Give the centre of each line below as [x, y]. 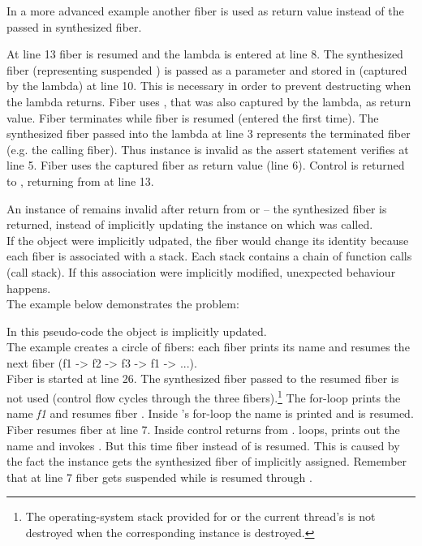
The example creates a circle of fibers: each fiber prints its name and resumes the [208, 347]
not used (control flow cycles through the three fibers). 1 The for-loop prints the [204, 396]
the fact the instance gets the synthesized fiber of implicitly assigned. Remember [207, 461]
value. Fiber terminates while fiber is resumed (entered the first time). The [193, 117]
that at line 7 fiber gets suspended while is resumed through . [159, 477]
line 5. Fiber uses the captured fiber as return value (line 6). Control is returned [206, 165]
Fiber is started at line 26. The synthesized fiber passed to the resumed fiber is [203, 378]
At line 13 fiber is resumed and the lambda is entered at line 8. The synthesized [205, 54]
